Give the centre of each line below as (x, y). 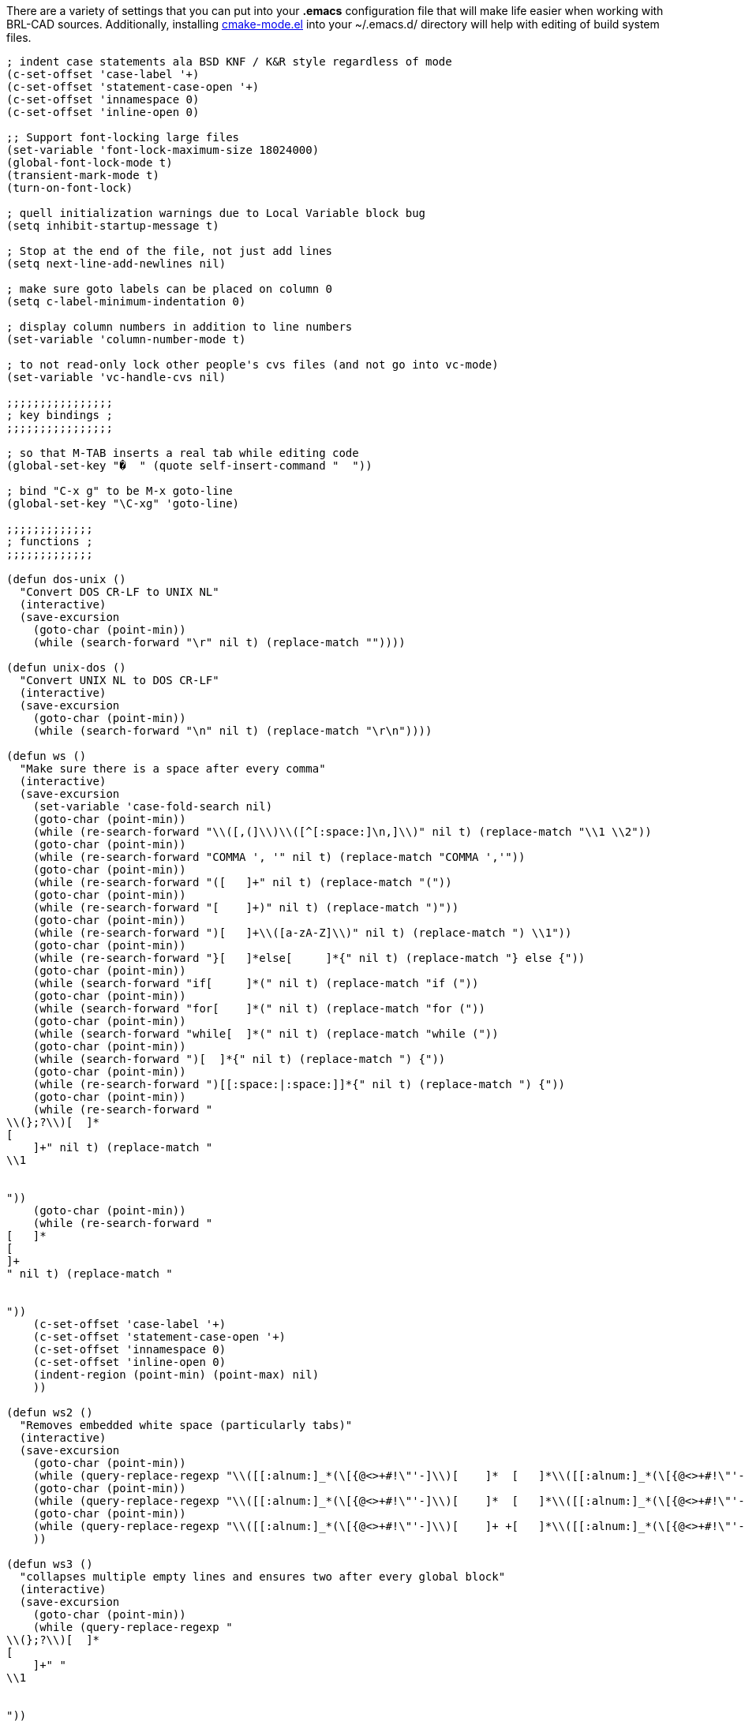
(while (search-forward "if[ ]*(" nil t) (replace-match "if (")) (256, 983)
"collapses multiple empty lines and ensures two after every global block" (262, 1577)
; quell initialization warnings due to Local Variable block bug (216, 213)
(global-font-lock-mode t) (90, 163)
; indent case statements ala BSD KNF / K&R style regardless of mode (229, 62)
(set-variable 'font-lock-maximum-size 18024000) (163, 150)
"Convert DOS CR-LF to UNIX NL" (119, 592)
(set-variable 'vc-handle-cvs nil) (116, 377)
